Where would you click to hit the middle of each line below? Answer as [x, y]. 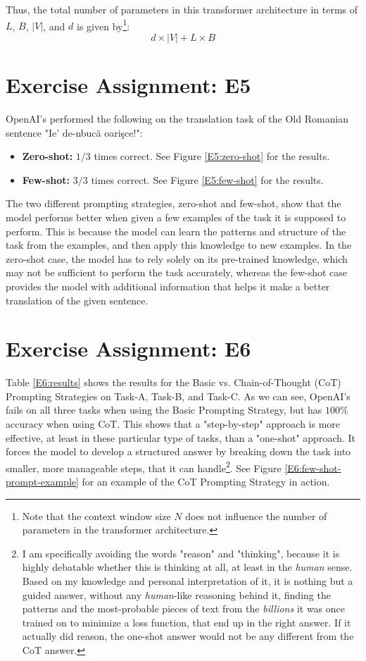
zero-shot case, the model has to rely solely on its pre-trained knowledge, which [177, 258]
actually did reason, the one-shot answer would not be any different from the [188, 636]
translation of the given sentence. [77, 300]
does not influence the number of [256, 515]
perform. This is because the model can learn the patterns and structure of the [176, 231]
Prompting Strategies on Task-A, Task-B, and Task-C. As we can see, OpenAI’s [178, 396]
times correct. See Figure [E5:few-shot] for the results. [207, 179]
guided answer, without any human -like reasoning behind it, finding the [176, 594]
